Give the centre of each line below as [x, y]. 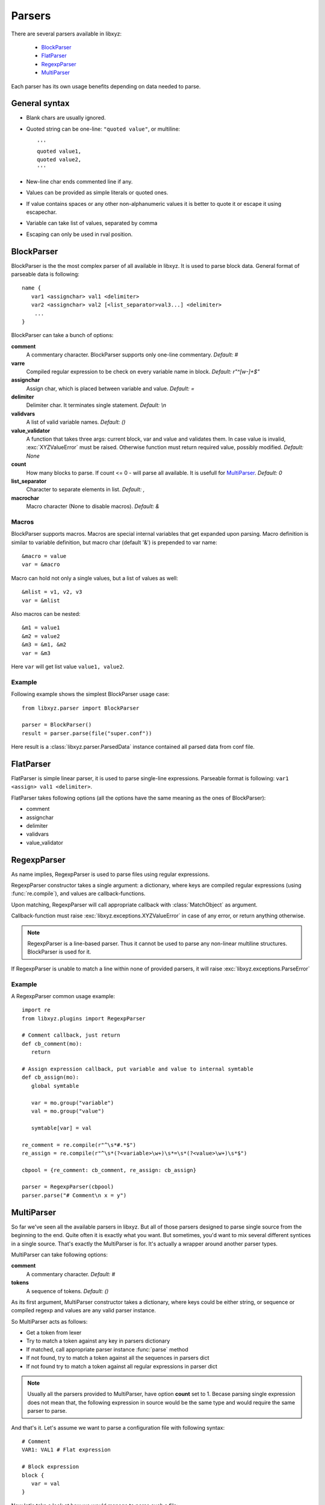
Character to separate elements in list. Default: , [85, 489]
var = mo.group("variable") [73, 1103]
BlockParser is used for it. [59, 952]
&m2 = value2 [41, 636]
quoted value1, [59, 151]
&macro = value [44, 556]
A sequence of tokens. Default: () [67, 1291]
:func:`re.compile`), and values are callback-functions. [78, 893]
